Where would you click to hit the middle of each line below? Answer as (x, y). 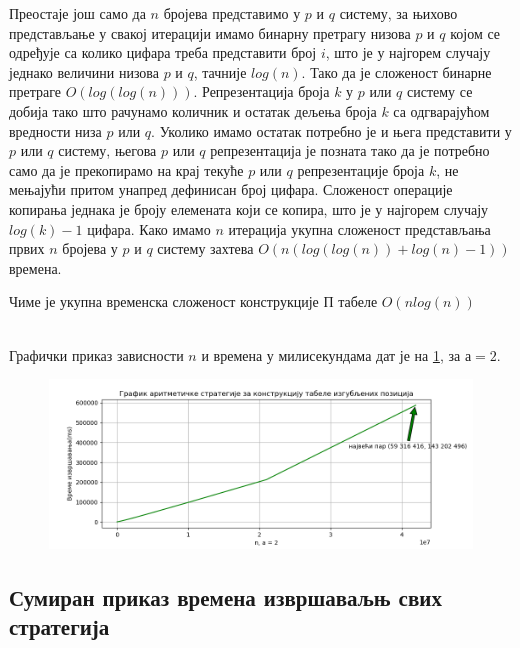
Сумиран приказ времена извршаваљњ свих (225, 596)
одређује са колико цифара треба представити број (163, 52)
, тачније (220, 71)
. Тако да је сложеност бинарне (396, 71)
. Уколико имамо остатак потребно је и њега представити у (331, 130)
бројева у (90, 248)
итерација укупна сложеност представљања (359, 228)
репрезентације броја (361, 169)
